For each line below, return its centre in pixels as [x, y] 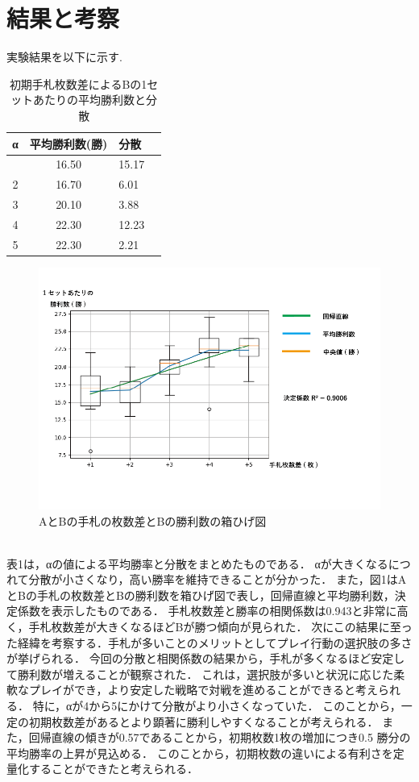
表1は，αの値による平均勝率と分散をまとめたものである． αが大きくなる [197, 563]
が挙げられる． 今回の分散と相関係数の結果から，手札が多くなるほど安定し [206, 658]
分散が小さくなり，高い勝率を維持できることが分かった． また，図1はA [218, 579]
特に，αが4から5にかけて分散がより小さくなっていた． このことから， [217, 706]
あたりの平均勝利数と [90, 100]
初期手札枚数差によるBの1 [78, 83]
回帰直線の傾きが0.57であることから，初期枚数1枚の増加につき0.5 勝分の [220, 737]
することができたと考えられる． [113, 769]
